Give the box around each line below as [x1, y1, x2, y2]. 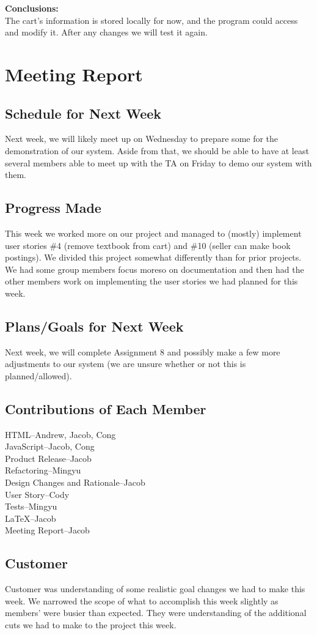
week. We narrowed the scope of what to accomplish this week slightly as [5, 594, 279, 607]
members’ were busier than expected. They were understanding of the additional [5, 606, 307, 619]
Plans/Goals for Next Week [5, 316, 184, 335]
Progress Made [5, 198, 101, 217]
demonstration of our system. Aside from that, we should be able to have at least [5, 144, 309, 157]
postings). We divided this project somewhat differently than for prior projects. [5, 251, 302, 264]
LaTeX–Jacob [5, 511, 56, 524]
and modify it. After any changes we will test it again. [5, 26, 208, 39]
